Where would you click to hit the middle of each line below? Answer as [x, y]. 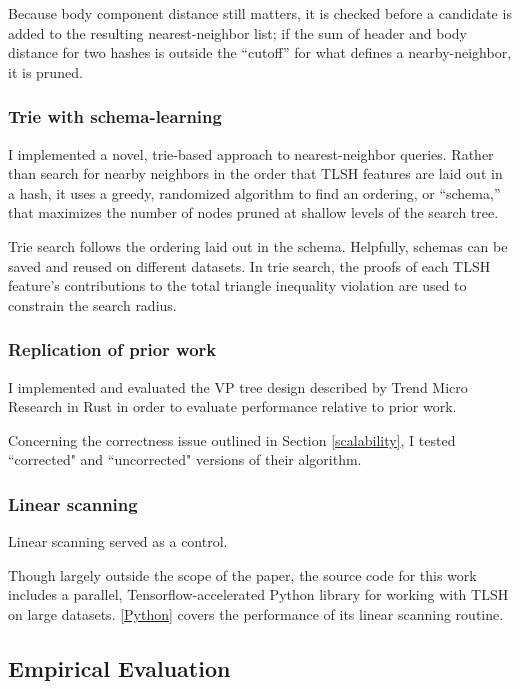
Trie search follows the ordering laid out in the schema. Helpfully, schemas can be [258, 245]
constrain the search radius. [92, 304]
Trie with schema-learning [115, 116]
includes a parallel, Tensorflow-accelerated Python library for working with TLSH [258, 594]
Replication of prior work [112, 349]
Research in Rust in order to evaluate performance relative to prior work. [232, 406]
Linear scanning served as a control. [118, 541]
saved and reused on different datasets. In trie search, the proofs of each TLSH [249, 265]
